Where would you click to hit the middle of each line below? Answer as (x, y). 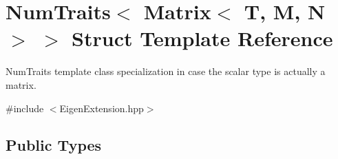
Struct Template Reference (202, 38)
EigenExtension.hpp (102, 108)
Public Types (54, 145)
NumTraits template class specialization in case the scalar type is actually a (166, 71)
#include (25, 108)
